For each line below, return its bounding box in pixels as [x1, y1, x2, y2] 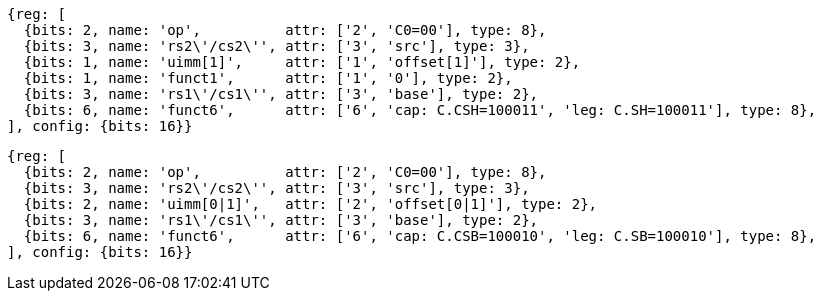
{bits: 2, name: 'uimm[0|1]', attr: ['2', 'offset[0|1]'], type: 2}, [23, 196, 598, 212]
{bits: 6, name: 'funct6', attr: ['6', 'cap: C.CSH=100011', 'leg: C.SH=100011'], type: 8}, [23, 102, 817, 118]
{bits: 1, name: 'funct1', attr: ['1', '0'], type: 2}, [23, 70, 513, 86]
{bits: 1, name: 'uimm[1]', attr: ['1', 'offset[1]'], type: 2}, [23, 54, 581, 70]
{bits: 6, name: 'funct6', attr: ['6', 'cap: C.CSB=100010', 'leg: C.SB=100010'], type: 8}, [23, 228, 817, 244]
